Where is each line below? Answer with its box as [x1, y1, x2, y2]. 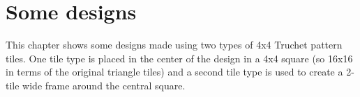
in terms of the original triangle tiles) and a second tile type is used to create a [6, 64, 343, 79]
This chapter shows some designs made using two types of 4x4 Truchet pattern [6, 37, 343, 52]
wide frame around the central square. [22, 78, 186, 92]
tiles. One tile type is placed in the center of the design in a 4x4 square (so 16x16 [6, 51, 353, 65]
